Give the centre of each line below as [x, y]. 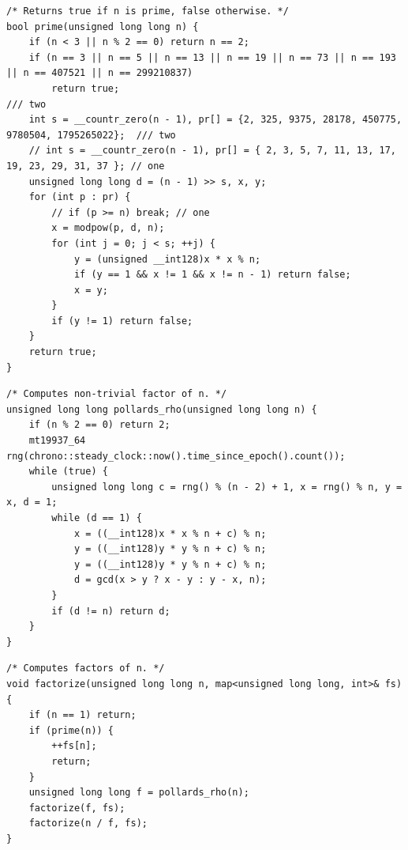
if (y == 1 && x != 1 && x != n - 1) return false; [212, 275]
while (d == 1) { [97, 518]
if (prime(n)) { [71, 730]
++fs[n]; [74, 746]
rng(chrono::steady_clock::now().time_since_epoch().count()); [176, 456]
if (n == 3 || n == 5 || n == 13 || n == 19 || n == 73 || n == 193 [212, 57]
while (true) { [68, 472]
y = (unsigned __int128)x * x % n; [167, 259]
